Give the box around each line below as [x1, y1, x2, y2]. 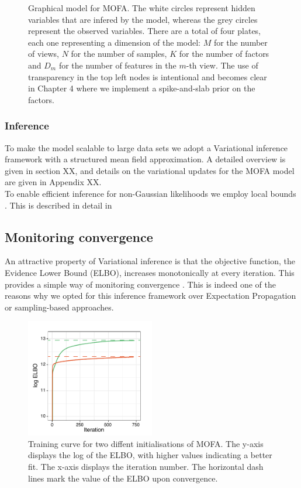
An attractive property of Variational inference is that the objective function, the [5, 255, 295, 267]
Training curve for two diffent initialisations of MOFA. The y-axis [28, 437, 264, 449]
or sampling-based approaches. [5, 301, 114, 313]
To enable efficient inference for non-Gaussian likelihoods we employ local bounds [5, 187, 296, 199]
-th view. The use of [186, 59, 258, 71]
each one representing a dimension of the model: [28, 36, 200, 48]
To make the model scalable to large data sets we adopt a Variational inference [5, 141, 288, 153]
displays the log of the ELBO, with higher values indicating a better [28, 449, 272, 461]
